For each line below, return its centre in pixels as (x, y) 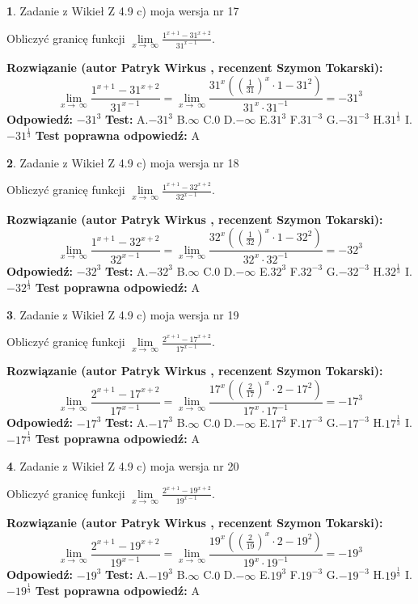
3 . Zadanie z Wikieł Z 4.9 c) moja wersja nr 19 (123, 314)
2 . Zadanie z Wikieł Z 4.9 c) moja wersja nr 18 (123, 162)
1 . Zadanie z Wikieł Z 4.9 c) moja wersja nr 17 (123, 11)
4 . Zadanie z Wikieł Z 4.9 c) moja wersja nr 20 (123, 466)
